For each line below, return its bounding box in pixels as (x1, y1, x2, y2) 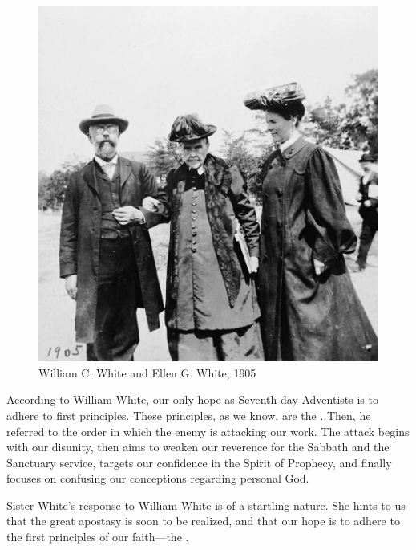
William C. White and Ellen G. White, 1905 (38, 364, 256, 381)
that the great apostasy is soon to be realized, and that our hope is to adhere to (6, 512, 400, 529)
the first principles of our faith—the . (6, 528, 189, 545)
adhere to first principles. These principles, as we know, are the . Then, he (6, 406, 371, 423)
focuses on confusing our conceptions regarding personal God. (6, 470, 309, 487)
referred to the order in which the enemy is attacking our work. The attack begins (6, 422, 410, 439)
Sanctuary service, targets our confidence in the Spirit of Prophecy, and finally (6, 454, 392, 471)
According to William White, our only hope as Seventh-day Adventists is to (6, 391, 378, 408)
